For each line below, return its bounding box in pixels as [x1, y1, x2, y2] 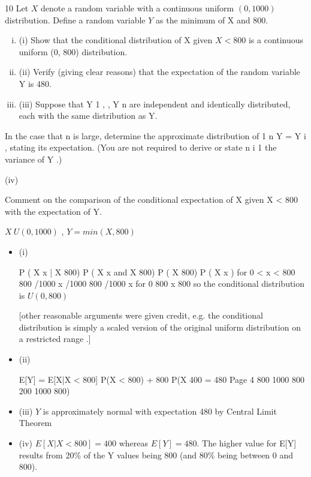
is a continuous [248, 34, 304, 46]
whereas [119, 437, 149, 449]
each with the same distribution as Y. [19, 109, 158, 122]
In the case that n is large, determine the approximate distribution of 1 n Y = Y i [5, 129, 306, 142]
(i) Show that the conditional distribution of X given [19, 34, 213, 46]
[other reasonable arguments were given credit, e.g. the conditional [19, 309, 263, 322]
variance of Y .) [5, 152, 62, 165]
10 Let [5, 2, 29, 14]
